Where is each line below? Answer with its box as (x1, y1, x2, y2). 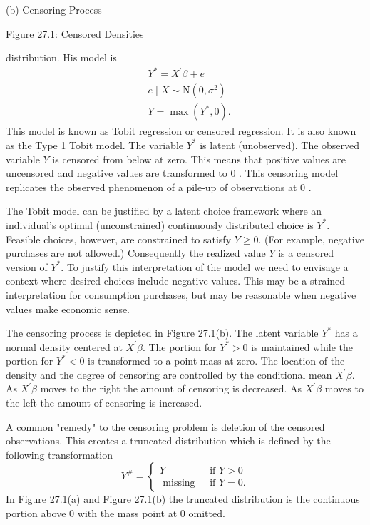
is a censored (278, 245, 334, 260)
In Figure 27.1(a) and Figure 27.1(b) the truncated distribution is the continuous (6, 491, 360, 506)
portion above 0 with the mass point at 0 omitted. (6, 506, 225, 521)
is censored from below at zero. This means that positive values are (52, 151, 346, 166)
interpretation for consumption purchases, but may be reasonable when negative (6, 287, 356, 302)
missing (163, 477, 195, 488)
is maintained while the (251, 339, 354, 354)
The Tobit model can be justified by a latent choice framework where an (6, 203, 322, 218)
